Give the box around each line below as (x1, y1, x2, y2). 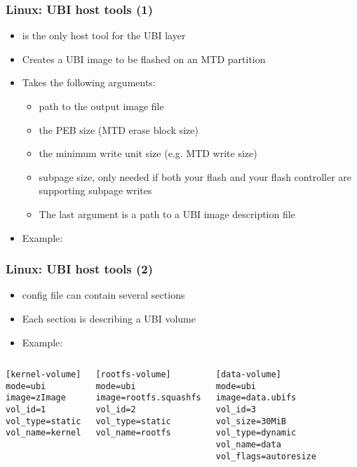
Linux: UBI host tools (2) (6, 260, 154, 278)
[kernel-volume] (6, 370, 81, 380)
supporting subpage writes (39, 183, 152, 198)
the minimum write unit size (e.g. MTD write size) (39, 146, 257, 161)
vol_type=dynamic (215, 428, 297, 438)
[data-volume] (215, 370, 281, 380)
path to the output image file (39, 99, 164, 113)
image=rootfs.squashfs (95, 393, 201, 403)
